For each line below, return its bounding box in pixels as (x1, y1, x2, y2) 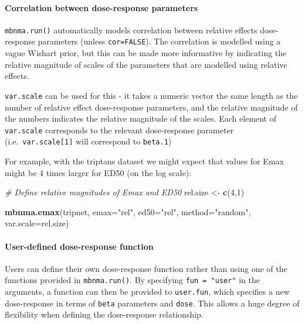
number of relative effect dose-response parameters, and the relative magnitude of (5, 101, 298, 113)
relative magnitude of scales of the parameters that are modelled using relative (5, 58, 287, 70)
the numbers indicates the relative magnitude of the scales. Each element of (5, 112, 276, 125)
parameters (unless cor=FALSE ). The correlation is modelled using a (38, 35, 281, 47)
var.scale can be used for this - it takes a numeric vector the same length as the (5, 89, 298, 101)
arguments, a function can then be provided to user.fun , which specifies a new (5, 285, 290, 298)
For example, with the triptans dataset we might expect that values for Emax (5, 155, 284, 167)
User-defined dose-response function (5, 240, 154, 252)
